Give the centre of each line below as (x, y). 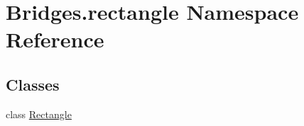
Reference (55, 39)
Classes (33, 84)
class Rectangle (39, 114)
